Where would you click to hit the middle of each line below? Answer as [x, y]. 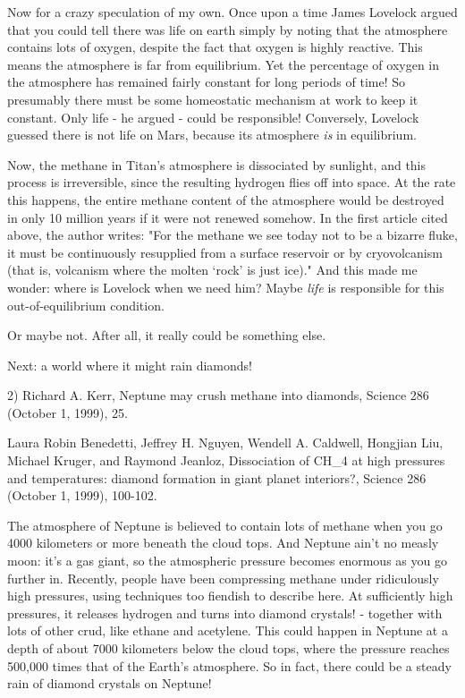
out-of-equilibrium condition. [86, 305]
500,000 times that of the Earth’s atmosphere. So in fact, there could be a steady [229, 665]
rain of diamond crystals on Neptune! [110, 683]
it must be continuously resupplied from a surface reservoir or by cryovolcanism [225, 252]
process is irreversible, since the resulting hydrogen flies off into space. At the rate [232, 182]
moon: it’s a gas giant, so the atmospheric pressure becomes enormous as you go [227, 561]
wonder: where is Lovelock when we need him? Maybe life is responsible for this [226, 287]
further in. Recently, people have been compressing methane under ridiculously [223, 578]
